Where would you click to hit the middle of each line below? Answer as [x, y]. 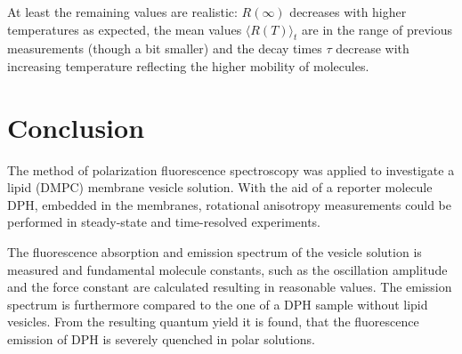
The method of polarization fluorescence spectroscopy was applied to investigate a [231, 169]
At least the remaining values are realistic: [122, 12]
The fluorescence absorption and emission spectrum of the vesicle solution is [215, 252]
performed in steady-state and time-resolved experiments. [164, 222]
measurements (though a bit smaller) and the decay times [165, 48]
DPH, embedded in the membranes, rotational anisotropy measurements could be [230, 204]
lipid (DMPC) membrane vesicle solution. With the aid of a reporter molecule [220, 187]
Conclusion [76, 127]
